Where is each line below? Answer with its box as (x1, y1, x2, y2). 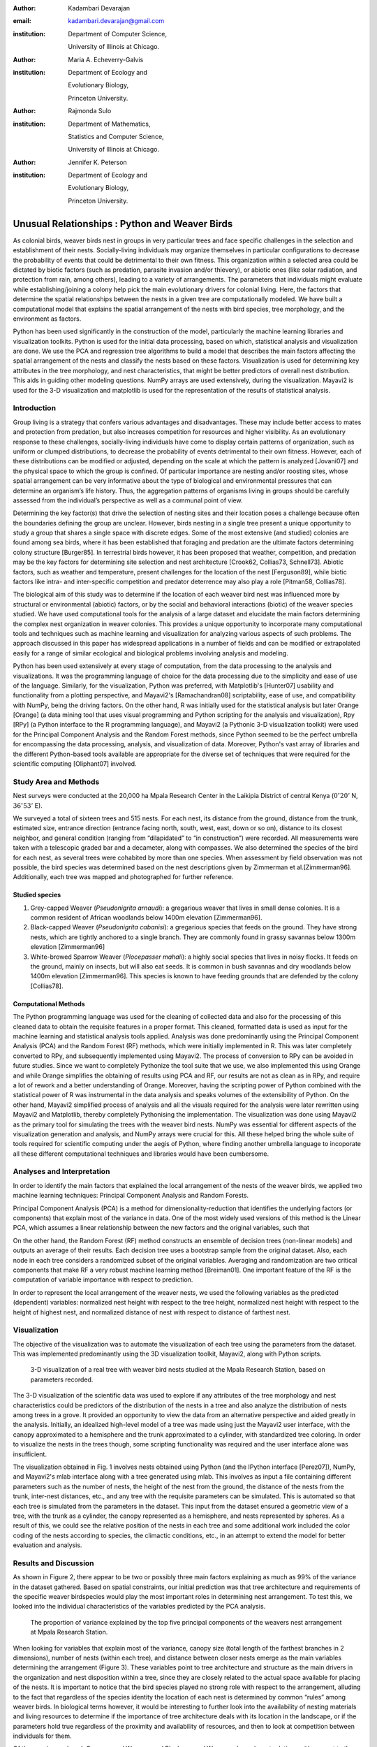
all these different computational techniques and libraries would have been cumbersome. (13, 1150, 269, 1158)
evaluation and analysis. (13, 1541, 82, 1549)
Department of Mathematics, (68, 119, 151, 128)
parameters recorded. (30, 1375, 94, 1384)
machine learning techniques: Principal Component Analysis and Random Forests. (13, 1191, 249, 1200)
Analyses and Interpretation (13, 1167, 110, 1177)
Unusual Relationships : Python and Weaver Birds (13, 217, 233, 230)
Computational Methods (13, 999, 85, 1008)
